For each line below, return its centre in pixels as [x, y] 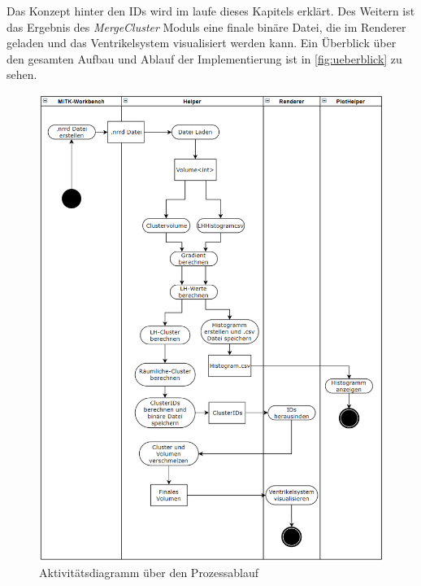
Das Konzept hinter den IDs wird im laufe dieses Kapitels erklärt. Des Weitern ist [211, 11]
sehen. [22, 74]
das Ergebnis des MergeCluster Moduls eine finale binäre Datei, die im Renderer [206, 26]
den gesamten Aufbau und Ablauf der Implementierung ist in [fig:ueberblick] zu [204, 58]
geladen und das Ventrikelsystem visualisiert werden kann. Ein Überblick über [202, 43]
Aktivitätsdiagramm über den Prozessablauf [149, 573]
